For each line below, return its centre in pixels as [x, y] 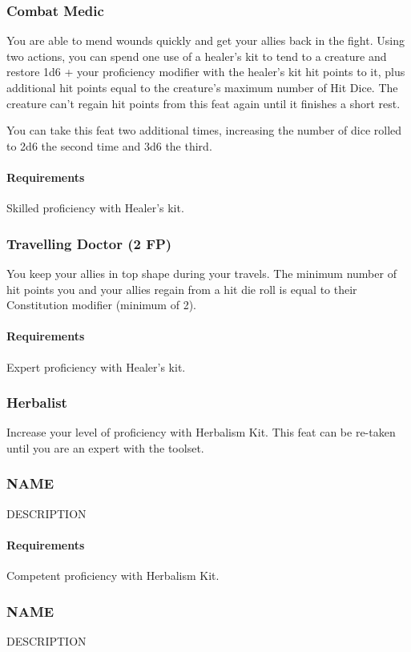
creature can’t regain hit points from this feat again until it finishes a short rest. [203, 103]
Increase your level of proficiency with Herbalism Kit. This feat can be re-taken [201, 432]
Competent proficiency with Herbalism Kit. [113, 576]
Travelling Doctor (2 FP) [89, 243]
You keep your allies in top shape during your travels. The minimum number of [201, 273]
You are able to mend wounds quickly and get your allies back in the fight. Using [205, 40]
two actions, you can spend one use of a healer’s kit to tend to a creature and [197, 56]
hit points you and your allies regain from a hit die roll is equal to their [182, 289]
